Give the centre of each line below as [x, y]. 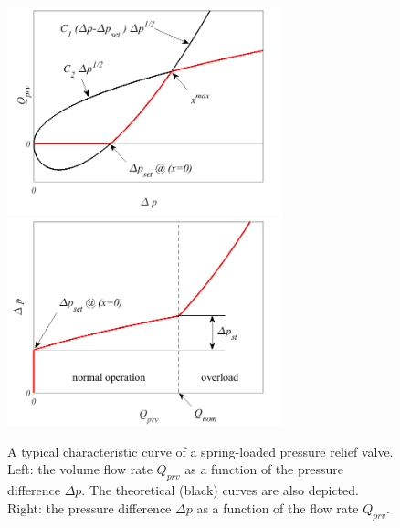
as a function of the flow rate [278, 507]
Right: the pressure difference [89, 507]
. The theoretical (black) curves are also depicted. [220, 490]
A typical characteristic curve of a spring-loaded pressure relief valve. [200, 451]
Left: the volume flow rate [80, 469]
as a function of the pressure [264, 469]
